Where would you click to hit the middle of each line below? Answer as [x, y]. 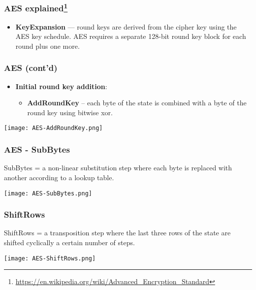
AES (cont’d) [31, 68]
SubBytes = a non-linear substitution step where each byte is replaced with [118, 168]
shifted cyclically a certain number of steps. [69, 242]
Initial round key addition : [61, 86]
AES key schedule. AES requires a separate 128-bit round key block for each [131, 36]
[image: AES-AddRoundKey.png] [53, 128]
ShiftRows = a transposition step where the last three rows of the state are [117, 233]
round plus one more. [48, 46]
